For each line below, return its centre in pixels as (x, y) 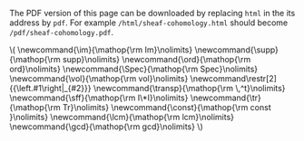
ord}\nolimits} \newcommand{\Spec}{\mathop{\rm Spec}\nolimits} (134, 69)
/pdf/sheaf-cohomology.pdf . (62, 32)
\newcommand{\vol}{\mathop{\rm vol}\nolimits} (99, 79)
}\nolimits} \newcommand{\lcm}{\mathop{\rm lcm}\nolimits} (122, 117)
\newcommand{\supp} (237, 50)
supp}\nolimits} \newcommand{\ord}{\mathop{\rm (157, 59)
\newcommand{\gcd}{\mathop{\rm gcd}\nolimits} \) (107, 127)
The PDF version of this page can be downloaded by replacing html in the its (152, 13)
